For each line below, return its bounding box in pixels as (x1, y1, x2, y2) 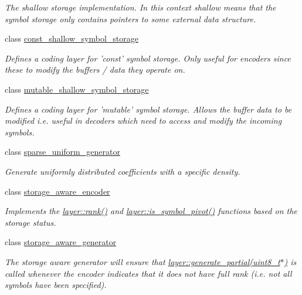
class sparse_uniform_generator (5, 145, 120, 158)
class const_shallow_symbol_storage (5, 32, 138, 45)
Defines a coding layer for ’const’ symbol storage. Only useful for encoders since (5, 52, 291, 64)
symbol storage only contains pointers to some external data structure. (5, 12, 256, 25)
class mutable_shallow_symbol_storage (5, 83, 149, 95)
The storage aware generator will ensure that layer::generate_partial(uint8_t (5, 255, 280, 267)
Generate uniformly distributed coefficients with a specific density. (5, 165, 240, 177)
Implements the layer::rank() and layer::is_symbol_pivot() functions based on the (5, 205, 297, 217)
